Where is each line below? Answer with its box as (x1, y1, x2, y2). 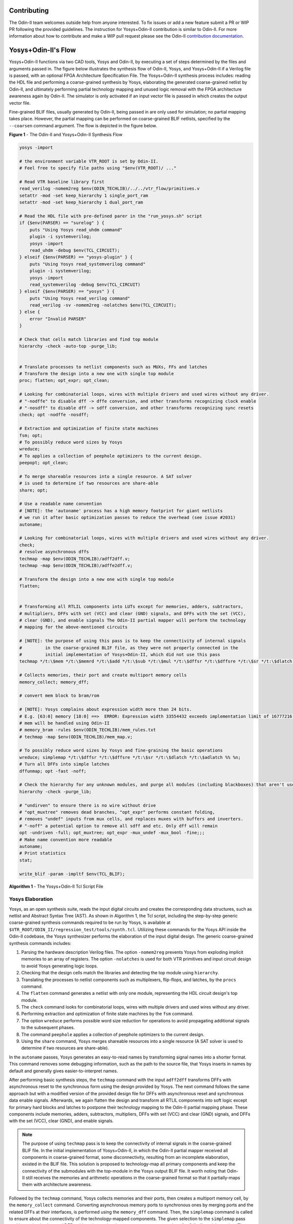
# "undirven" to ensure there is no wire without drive (19, 802, 156, 808)
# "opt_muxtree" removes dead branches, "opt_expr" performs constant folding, (19, 809, 215, 815)
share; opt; (19, 487, 48, 493)
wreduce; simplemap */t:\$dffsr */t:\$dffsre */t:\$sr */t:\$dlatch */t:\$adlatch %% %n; (19, 754, 241, 760)
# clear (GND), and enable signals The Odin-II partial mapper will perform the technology (19, 617, 246, 623)
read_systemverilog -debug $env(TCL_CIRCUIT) (29, 282, 141, 287)
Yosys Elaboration (9, 896, 53, 903)
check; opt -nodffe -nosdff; (19, 412, 89, 418)
